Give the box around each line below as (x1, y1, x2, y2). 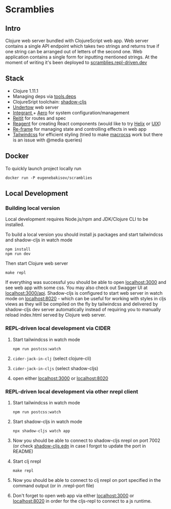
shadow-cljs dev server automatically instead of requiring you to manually (5, 307, 161, 313)
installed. (5, 221, 25, 228)
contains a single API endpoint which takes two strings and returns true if (5, 43, 160, 49)
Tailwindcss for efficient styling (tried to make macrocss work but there (12, 131, 163, 137)
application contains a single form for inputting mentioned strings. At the (5, 54, 158, 60)
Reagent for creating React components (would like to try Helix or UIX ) (12, 120, 161, 127)
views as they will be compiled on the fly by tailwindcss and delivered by (5, 301, 158, 307)
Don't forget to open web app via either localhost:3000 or (12, 492, 134, 498)
